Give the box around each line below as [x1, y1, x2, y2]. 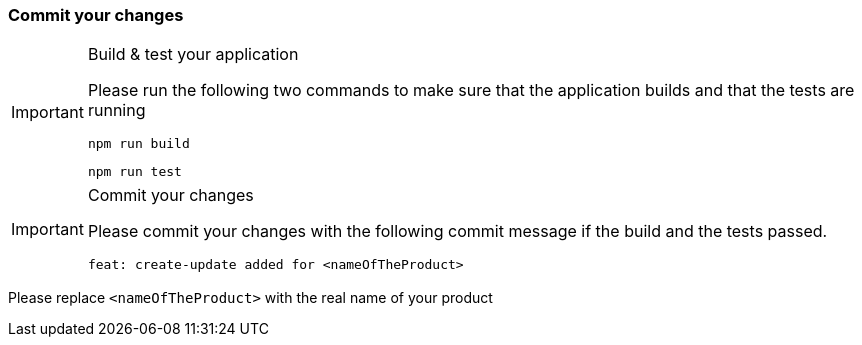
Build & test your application [87, 44, 299, 65]
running [87, 100, 146, 121]
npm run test [87, 164, 182, 180]
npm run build [87, 136, 190, 152]
